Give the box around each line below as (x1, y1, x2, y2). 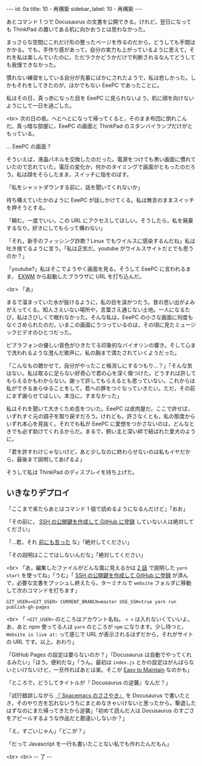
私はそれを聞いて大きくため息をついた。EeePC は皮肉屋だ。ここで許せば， (6, 405, 194, 412)
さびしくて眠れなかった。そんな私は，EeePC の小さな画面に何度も (27, 314, 194, 320)
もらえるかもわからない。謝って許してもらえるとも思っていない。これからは (6, 377, 195, 384)
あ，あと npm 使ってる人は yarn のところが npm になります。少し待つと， (6, 623, 187, 630)
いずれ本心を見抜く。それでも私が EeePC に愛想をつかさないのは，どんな (6, 420, 190, 427)
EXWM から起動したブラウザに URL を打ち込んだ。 (17, 273, 145, 280)
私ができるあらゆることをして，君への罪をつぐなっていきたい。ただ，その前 (6, 385, 195, 392)
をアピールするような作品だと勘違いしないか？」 (6, 714, 128, 721)
